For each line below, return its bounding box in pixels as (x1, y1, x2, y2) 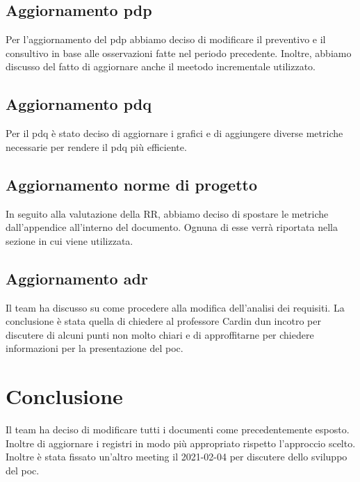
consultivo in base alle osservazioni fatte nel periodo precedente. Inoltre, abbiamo (6, 45, 352, 60)
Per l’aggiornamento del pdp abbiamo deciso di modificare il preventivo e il (6, 32, 326, 47)
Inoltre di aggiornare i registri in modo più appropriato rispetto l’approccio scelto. (6, 435, 356, 450)
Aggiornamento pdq (6, 93, 152, 115)
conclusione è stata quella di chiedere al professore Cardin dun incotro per (6, 314, 321, 328)
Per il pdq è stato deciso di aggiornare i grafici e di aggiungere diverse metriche (6, 126, 343, 140)
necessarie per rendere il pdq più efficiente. (6, 139, 187, 154)
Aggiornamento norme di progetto (6, 173, 257, 195)
